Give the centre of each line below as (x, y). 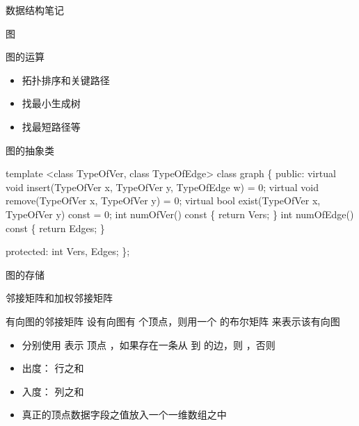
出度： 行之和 (53, 368)
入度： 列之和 (53, 391)
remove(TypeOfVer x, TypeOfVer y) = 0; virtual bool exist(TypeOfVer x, (163, 200)
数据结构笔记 (35, 10)
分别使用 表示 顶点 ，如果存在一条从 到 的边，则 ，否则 (149, 344)
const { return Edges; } (55, 228)
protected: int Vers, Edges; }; (68, 251)
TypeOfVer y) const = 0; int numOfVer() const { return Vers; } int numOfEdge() (180, 214)
